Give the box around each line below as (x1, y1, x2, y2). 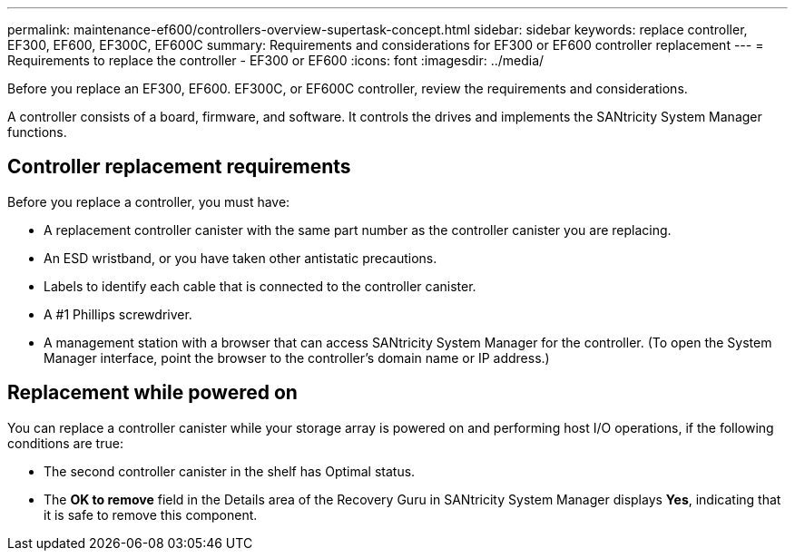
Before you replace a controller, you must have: (7, 193, 290, 210)
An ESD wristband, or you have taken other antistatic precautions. (44, 250, 437, 266)
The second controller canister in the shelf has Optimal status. (44, 463, 416, 479)
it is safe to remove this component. (44, 506, 258, 523)
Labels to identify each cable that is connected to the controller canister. (44, 278, 476, 294)
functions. (7, 124, 67, 140)
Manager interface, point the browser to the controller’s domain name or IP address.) (44, 349, 550, 366)
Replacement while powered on (7, 381, 298, 405)
